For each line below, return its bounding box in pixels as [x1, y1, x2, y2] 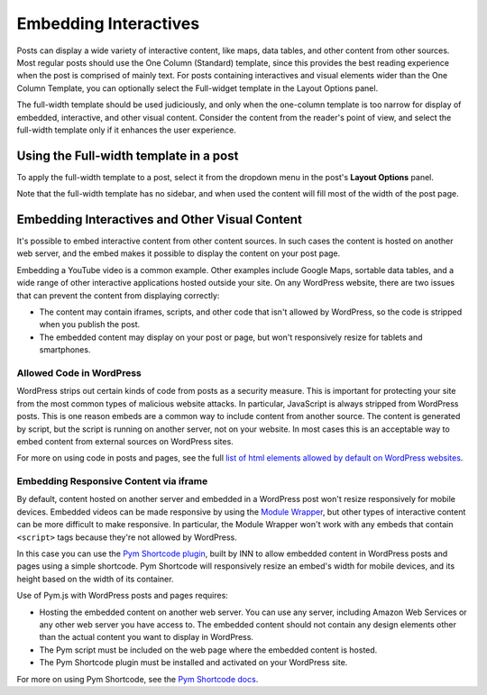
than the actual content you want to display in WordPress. [39, 632, 254, 643]
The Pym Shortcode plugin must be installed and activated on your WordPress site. [39, 657, 348, 668]
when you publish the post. [39, 319, 141, 330]
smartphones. [39, 344, 91, 355]
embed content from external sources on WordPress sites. [16, 435, 234, 446]
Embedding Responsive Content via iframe [16, 475, 208, 488]
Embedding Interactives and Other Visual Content [16, 212, 302, 227]
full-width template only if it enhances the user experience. [16, 124, 236, 135]
